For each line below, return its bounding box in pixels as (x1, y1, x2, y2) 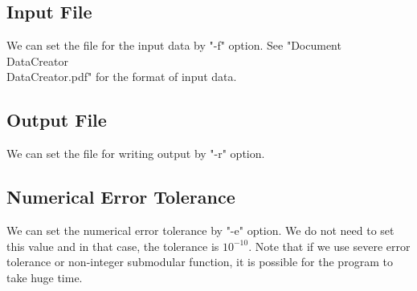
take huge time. (6, 269, 83, 285)
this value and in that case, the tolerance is (6, 237, 219, 254)
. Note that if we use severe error (248, 237, 411, 254)
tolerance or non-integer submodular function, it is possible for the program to (6, 253, 393, 270)
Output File (6, 107, 107, 132)
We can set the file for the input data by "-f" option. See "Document (6, 37, 341, 54)
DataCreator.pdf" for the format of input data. (6, 68, 237, 85)
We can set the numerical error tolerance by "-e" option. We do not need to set (6, 221, 395, 238)
